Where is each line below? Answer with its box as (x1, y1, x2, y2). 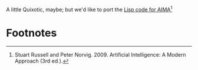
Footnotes (6, 26, 57, 40)
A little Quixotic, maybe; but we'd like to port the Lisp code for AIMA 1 (6, 5, 173, 13)
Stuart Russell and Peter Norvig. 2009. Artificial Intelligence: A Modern (14, 51, 187, 58)
